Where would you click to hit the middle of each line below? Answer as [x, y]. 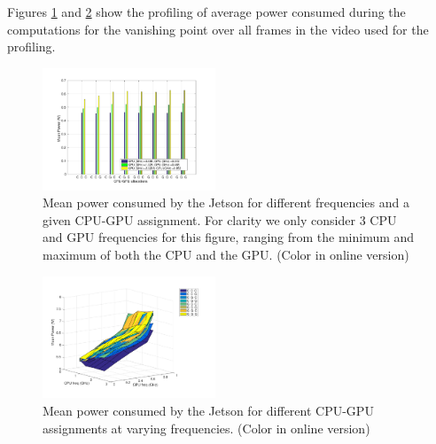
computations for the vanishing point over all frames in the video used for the [218, 29]
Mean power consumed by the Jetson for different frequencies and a [226, 203]
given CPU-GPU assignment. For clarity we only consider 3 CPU [220, 219]
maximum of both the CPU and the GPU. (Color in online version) [226, 254]
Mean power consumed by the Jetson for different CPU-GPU [208, 410]
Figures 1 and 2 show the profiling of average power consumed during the [206, 12]
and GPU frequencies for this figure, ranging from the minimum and [229, 237]
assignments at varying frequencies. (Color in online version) [206, 428]
